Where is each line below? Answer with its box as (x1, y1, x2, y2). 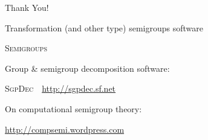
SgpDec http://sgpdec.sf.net (5, 82, 116, 95)
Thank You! (5, 1, 49, 13)
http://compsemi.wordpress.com (5, 122, 125, 135)
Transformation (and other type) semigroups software (5, 21, 203, 34)
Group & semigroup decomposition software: (5, 62, 170, 74)
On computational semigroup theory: (5, 102, 142, 115)
